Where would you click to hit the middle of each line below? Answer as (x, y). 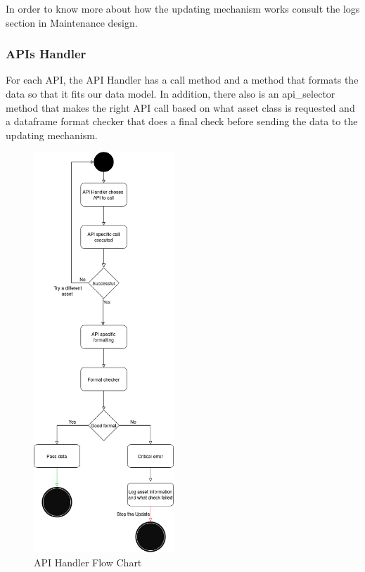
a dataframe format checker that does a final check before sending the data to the (182, 121)
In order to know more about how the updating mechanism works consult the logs (183, 8)
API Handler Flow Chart (88, 562)
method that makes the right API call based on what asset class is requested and (180, 107)
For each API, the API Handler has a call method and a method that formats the (182, 80)
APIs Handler (46, 54)
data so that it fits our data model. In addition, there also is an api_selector (171, 93)
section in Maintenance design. (72, 22)
